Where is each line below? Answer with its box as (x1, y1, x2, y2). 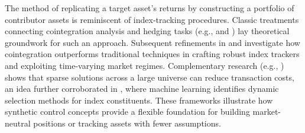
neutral (5, 117, 31, 129)
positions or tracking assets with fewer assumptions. (33, 117, 221, 129)
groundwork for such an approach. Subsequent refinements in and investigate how (5, 36, 300, 48)
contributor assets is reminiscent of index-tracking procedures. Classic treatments (5, 13, 299, 25)
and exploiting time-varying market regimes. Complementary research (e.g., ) (5, 59, 284, 71)
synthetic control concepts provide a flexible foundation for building (5, 105, 250, 118)
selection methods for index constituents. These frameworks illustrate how (5, 94, 273, 106)
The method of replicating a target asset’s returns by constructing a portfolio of (5, 2, 294, 14)
